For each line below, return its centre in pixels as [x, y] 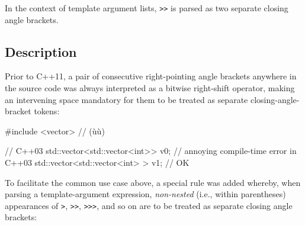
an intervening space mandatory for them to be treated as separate [126, 99]
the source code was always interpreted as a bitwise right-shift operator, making [150, 88]
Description [41, 51]
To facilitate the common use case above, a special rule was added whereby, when [153, 182]
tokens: [47, 111]
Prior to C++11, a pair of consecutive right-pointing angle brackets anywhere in [151, 76]
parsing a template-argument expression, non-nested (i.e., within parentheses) [145, 194]
